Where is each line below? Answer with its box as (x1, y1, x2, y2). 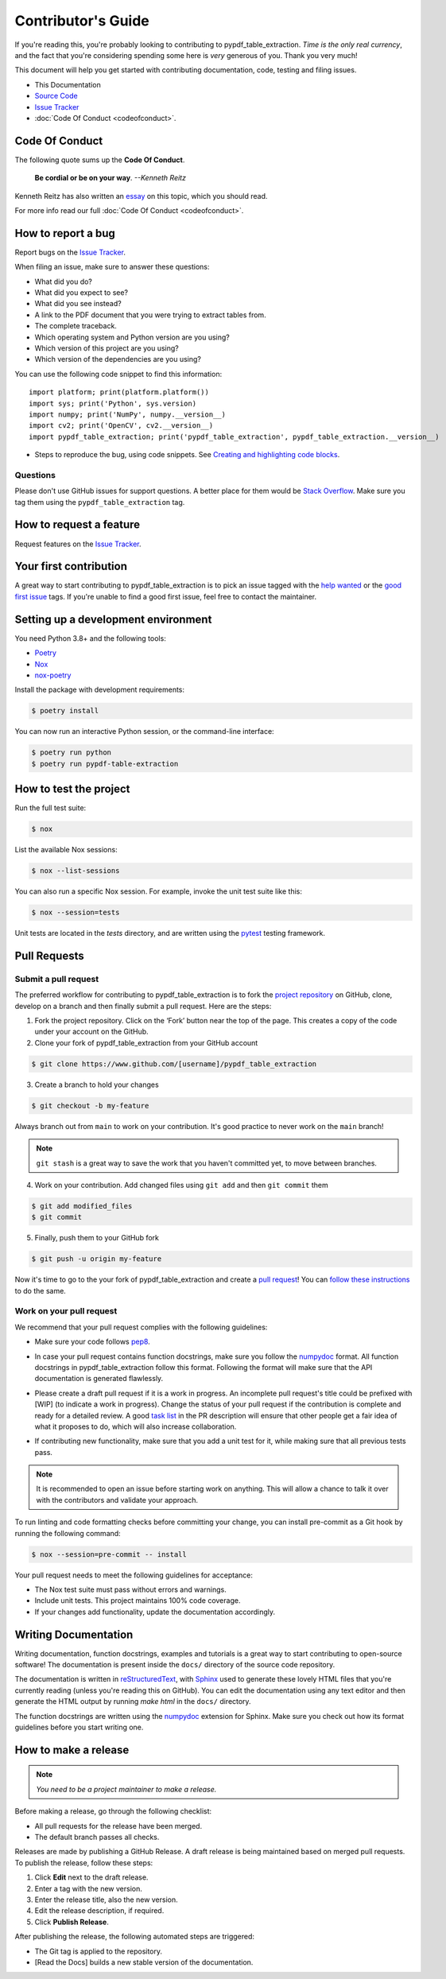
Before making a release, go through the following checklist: (14, 1806, 212, 1816)
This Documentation (34, 80, 101, 89)
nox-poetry (34, 670, 72, 680)
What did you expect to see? (34, 288, 129, 297)
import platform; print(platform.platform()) (29, 388, 210, 397)
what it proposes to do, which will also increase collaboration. (34, 1422, 237, 1431)
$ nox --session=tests (31, 908, 120, 918)
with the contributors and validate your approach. (36, 1495, 199, 1504)
